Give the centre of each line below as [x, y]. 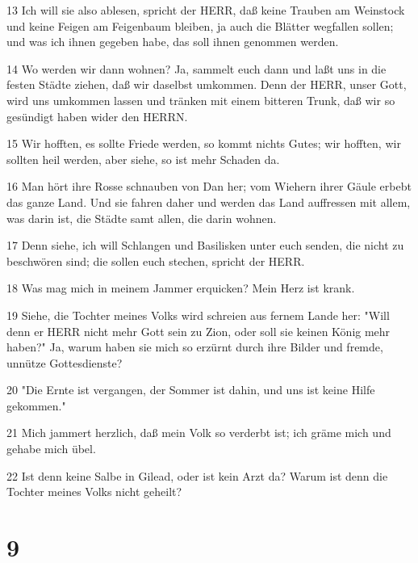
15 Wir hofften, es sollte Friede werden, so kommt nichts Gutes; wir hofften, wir [204, 143]
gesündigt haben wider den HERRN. [97, 116]
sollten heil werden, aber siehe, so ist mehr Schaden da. [143, 159]
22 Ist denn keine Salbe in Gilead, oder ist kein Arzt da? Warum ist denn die [197, 475]
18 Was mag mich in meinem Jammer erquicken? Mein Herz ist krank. [181, 288]
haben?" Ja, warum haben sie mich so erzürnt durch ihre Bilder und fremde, [195, 347]
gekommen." [36, 405]
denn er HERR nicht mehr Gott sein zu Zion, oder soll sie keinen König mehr [199, 331]
